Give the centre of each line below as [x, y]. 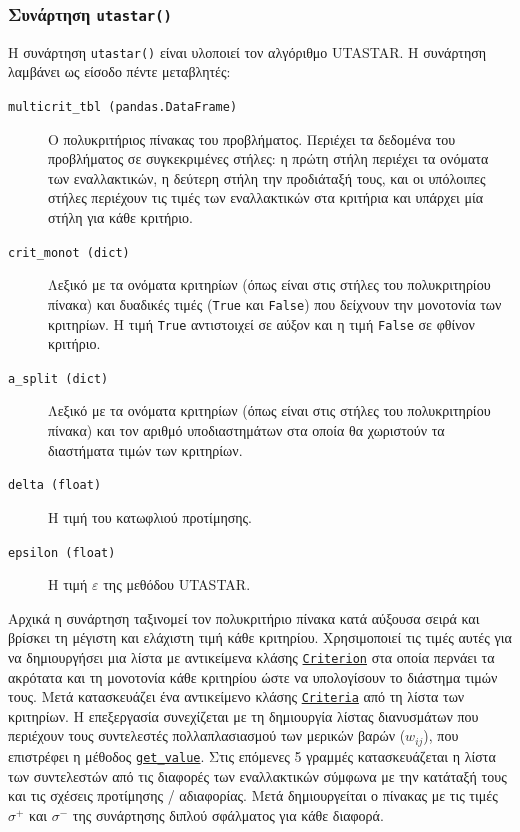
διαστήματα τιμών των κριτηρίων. [145, 449]
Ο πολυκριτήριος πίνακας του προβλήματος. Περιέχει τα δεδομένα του [252, 138]
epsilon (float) [62, 552]
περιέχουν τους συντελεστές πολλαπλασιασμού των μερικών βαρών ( [207, 735]
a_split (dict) [58, 378]
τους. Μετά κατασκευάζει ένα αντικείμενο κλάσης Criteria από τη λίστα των [236, 696]
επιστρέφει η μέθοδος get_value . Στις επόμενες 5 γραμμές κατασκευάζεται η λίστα [252, 755]
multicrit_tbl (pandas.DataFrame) [123, 107]
